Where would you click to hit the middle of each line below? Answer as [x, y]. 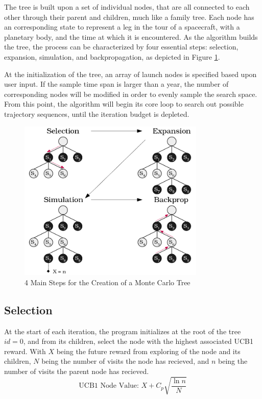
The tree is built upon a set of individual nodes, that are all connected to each [127, 7]
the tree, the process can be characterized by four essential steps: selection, [121, 47]
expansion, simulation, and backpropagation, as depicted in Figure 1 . [112, 56]
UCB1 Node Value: [109, 386]
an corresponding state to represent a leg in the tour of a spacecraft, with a [122, 27]
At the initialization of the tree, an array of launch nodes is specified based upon [130, 74]
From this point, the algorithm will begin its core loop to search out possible [124, 104]
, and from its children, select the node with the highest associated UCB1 [138, 341]
